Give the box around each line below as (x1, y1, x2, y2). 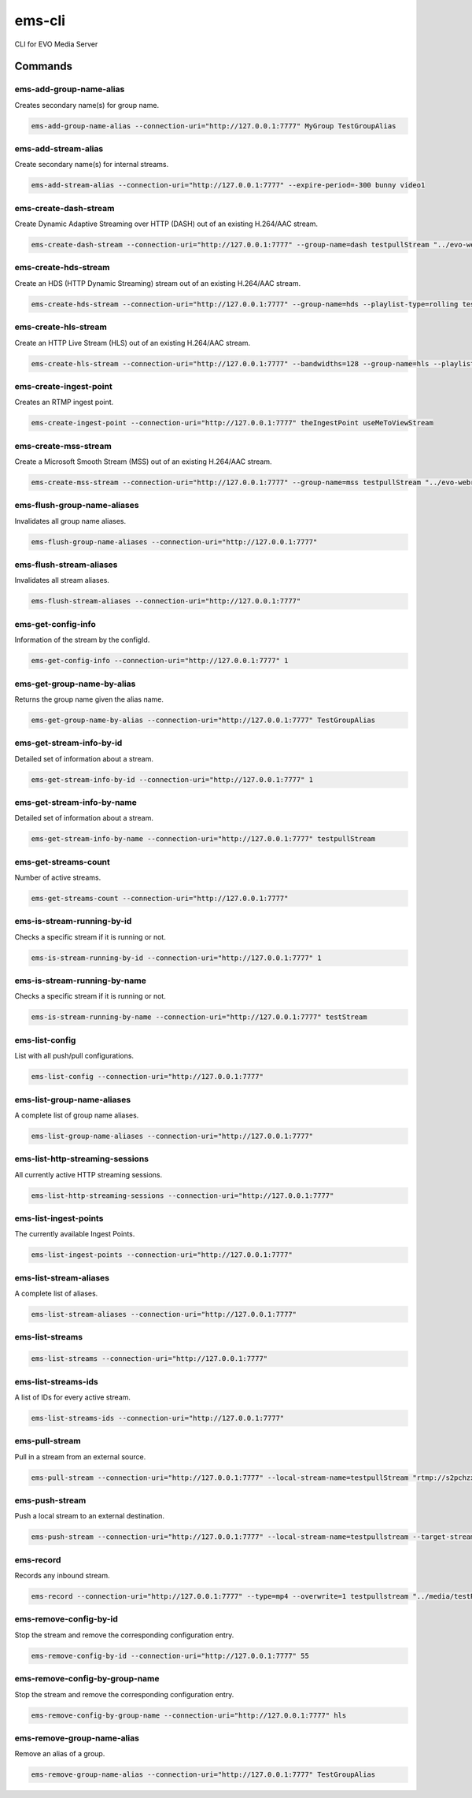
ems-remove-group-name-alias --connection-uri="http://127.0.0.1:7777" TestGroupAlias (31, 1770, 376, 1779)
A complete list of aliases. (14, 1288, 98, 1299)
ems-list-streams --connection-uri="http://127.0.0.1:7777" (31, 1355, 268, 1363)
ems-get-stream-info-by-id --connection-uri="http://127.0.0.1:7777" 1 (31, 775, 314, 784)
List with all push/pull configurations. (14, 1051, 134, 1061)
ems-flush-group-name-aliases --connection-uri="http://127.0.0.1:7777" (31, 537, 318, 547)
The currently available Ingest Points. (14, 1229, 135, 1239)
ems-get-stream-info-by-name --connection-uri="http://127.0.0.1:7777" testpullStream (31, 835, 376, 843)
